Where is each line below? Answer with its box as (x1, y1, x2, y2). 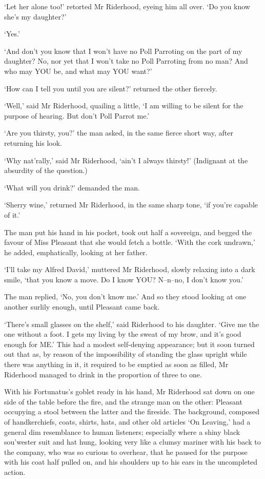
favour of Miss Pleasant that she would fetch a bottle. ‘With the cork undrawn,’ (4, 237, 255, 247)
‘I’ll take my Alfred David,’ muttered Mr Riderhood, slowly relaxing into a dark (4, 264, 255, 275)
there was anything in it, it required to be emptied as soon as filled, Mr (4, 359, 229, 370)
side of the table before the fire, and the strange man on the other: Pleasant (4, 396, 242, 407)
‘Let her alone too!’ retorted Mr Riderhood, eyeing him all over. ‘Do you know (4, 1, 250, 11)
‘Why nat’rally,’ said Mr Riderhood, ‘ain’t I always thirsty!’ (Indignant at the (4, 155, 248, 165)
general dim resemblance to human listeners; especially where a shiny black (4, 426, 240, 437)
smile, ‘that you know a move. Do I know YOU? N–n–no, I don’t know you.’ (4, 274, 243, 284)
